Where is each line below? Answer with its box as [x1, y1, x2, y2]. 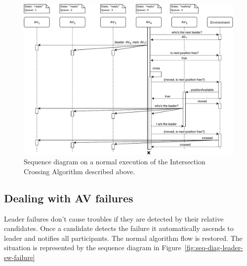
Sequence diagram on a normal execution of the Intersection [24, 156, 206, 167]
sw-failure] [4, 252, 35, 262]
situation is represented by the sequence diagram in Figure [4, 242, 181, 253]
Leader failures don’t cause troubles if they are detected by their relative [4, 213, 224, 224]
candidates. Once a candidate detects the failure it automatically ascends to [4, 223, 234, 233]
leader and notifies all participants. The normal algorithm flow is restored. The [4, 232, 243, 243]
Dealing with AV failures [4, 190, 133, 205]
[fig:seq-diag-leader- [184, 242, 243, 253]
